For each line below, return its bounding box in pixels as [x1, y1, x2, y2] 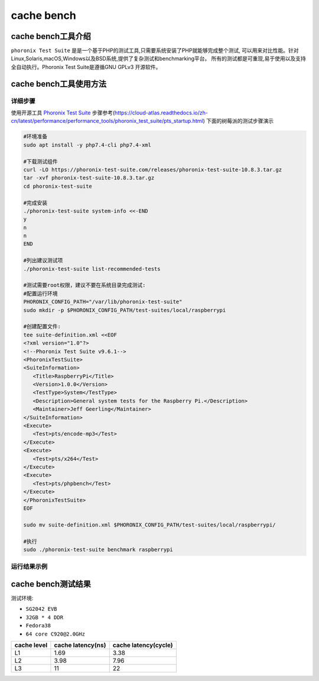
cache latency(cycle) [112, 641, 174, 649]
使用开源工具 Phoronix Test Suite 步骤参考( [11, 109, 115, 116]
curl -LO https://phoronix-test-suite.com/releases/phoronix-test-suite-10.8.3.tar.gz [23, 166, 282, 173]
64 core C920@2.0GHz [25, 630, 86, 637]
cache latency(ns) [54, 641, 106, 649]
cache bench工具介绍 [11, 31, 91, 41]
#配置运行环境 [23, 290, 58, 297]
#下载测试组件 [23, 158, 58, 165]
